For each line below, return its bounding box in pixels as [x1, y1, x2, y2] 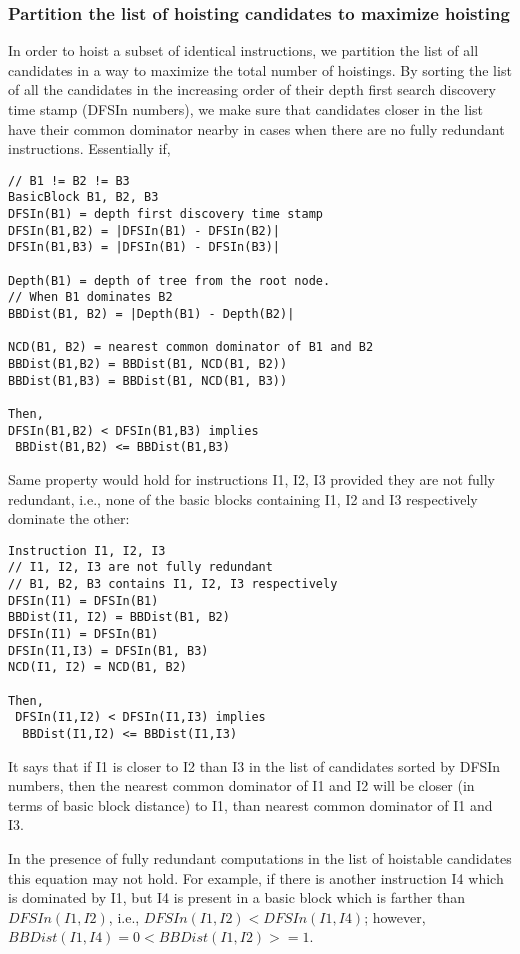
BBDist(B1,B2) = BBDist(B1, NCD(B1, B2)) [8, 357, 288, 371]
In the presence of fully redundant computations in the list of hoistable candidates [8, 847, 512, 868]
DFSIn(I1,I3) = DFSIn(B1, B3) [8, 643, 209, 658]
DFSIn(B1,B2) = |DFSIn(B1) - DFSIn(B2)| [8, 223, 281, 238]
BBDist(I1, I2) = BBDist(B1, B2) [8, 610, 230, 625]
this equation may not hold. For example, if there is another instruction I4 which [8, 867, 504, 888]
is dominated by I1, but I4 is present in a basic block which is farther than [8, 887, 466, 908]
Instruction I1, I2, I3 [8, 543, 166, 558]
